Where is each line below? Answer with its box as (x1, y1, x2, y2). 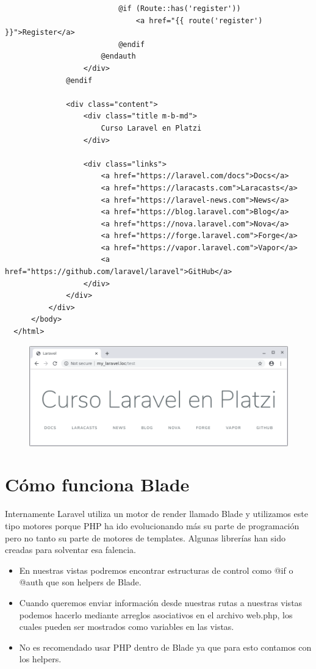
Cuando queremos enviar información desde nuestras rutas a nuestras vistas (19, 596, 303, 609)
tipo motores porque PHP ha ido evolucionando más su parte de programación (5, 519, 300, 532)
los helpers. (19, 653, 62, 665)
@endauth (101, 52, 136, 61)
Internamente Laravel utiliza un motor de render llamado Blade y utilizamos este (5, 507, 308, 520)
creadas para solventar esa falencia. (5, 543, 136, 556)
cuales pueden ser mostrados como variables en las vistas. (19, 620, 234, 633)
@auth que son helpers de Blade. (19, 576, 142, 588)
